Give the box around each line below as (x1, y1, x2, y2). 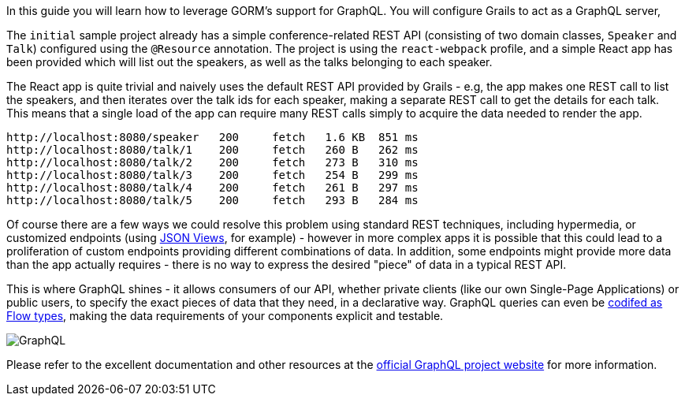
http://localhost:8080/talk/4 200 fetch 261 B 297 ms (6, 181, 419, 194)
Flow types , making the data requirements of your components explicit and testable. (6, 309, 444, 322)
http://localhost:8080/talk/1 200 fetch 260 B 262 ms (6, 143, 419, 156)
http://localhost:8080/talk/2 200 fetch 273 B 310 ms (6, 156, 419, 169)
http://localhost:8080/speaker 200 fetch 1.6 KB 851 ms (6, 131, 419, 143)
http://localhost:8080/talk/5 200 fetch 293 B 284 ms (6, 194, 419, 207)
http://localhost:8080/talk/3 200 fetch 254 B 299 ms (6, 169, 419, 181)
